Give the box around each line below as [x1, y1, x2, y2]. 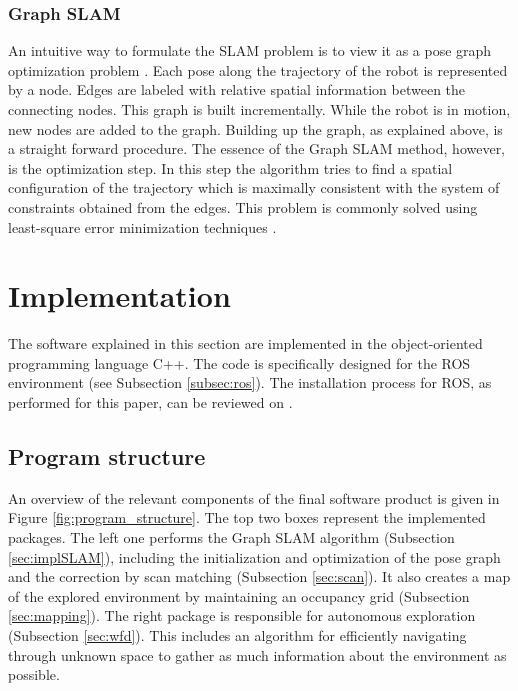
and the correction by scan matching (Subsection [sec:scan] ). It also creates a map [8, 566, 511, 587]
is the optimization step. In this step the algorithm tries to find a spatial [8, 157, 453, 178]
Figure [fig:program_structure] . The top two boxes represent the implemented [8, 507, 486, 528]
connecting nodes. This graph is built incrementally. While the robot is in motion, [8, 99, 511, 119]
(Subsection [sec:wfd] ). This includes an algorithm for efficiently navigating [8, 625, 467, 646]
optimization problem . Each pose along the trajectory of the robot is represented [8, 59, 508, 80]
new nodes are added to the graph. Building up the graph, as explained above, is [8, 118, 503, 139]
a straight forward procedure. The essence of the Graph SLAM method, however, [8, 138, 506, 159]
